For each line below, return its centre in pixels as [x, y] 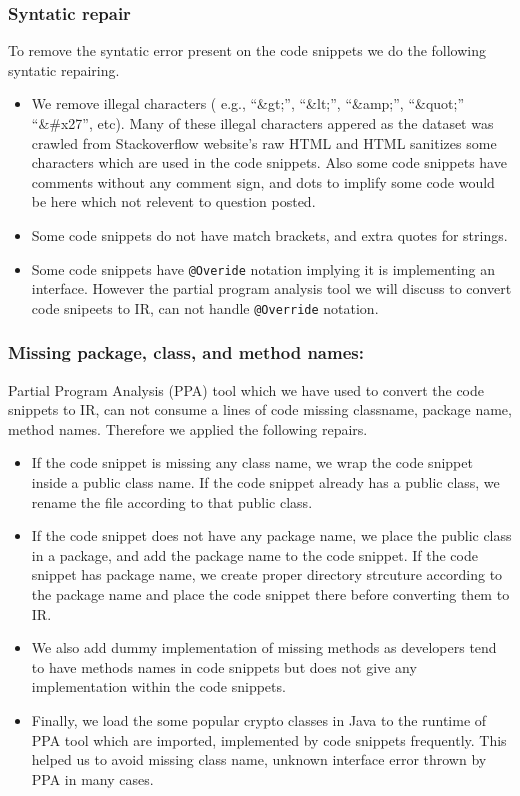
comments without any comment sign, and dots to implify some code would [263, 181]
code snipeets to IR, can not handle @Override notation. [205, 307]
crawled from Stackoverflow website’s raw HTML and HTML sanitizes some [264, 142]
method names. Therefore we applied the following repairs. [188, 428]
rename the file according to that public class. [172, 501]
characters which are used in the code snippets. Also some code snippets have [269, 162]
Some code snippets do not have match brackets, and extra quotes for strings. [269, 234]
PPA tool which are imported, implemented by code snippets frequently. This [269, 739]
